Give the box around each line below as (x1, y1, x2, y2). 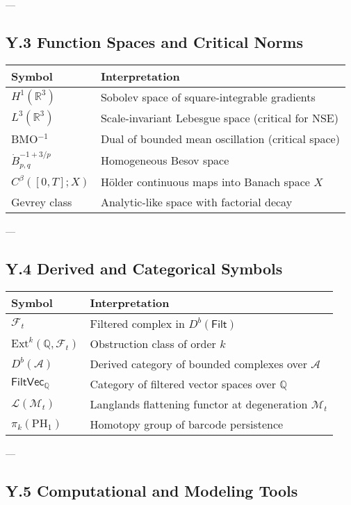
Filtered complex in (90, 315, 185, 332)
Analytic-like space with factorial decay (100, 194, 293, 210)
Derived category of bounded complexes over (90, 356, 307, 372)
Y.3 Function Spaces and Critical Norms (6, 31, 303, 52)
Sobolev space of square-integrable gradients (100, 89, 316, 106)
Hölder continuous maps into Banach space (100, 174, 310, 190)
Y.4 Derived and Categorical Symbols (6, 258, 283, 279)
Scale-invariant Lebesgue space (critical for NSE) (100, 110, 338, 126)
